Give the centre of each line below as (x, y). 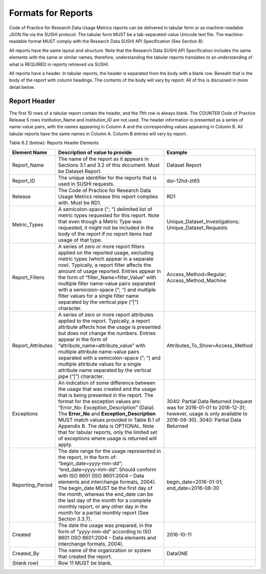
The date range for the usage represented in (110, 451)
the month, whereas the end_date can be (106, 494)
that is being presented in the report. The (106, 395)
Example (177, 152)
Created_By (26, 553)
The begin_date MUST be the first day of (105, 488)
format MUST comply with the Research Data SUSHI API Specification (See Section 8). (116, 41)
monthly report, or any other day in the (103, 506)
